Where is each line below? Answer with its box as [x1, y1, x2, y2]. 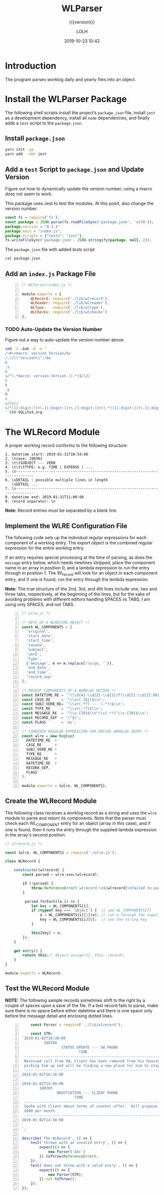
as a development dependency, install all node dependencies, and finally [5, 115, 150, 121]
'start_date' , [26, 633, 55, 639]
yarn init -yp [5, 147, 34, 152]
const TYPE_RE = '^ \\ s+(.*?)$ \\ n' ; [21, 706, 103, 711]
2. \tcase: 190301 [5, 456, 42, 461]
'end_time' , [26, 670, 51, 675]
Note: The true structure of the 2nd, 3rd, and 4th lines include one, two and [5, 586, 157, 591]
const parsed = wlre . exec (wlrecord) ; [22, 872, 99, 877]
